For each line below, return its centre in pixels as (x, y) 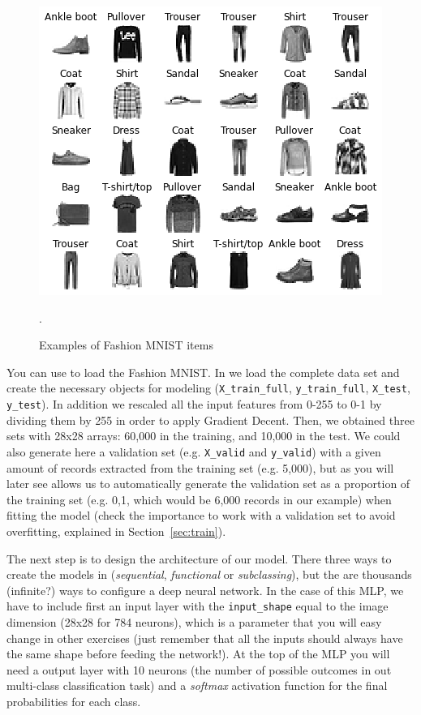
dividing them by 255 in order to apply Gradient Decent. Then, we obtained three (210, 420)
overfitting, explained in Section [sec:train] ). (116, 531)
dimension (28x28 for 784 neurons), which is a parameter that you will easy (194, 621)
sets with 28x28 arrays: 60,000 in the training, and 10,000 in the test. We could (204, 436)
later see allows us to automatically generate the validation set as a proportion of (208, 484)
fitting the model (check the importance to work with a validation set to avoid (201, 515)
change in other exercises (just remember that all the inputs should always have (205, 638)
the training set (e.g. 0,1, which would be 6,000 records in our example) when (199, 499)
